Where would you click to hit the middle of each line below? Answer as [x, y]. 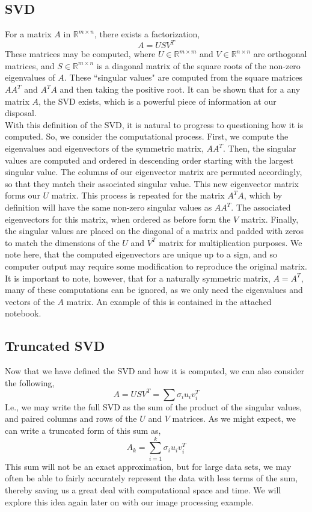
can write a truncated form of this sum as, [83, 430]
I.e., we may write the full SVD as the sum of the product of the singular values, [154, 406]
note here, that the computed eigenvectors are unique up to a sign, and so [141, 254]
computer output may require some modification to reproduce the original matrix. [156, 266]
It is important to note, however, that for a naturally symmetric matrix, [138, 278]
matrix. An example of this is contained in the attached [169, 301]
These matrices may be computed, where [80, 54]
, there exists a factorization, [147, 34]
